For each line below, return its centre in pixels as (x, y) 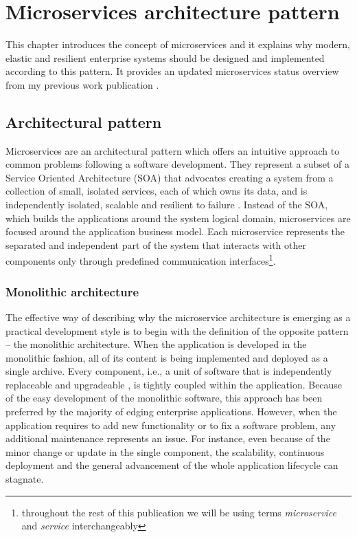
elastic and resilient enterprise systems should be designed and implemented (165, 57)
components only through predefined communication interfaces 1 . (141, 260)
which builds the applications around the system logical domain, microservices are (178, 218)
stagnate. (25, 479)
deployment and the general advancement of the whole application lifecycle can (172, 465)
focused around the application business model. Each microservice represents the (175, 231)
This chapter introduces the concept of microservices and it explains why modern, (178, 44)
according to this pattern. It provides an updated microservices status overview (172, 71)
